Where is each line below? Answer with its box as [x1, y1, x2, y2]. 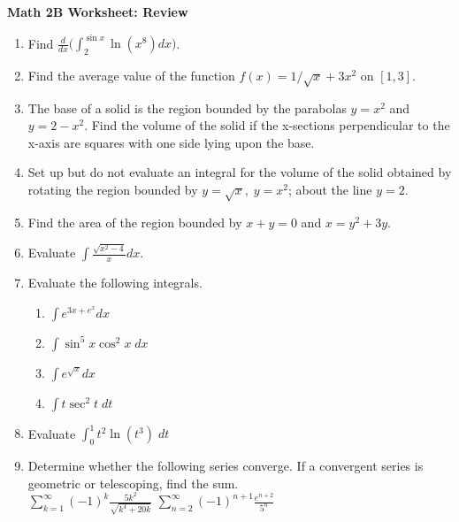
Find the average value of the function [27, 65, 235, 84]
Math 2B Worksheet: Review [7, 3, 188, 20]
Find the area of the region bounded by [27, 212, 242, 231]
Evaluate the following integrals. [27, 273, 203, 292]
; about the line [288, 180, 372, 199]
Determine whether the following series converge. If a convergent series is [27, 456, 424, 474]
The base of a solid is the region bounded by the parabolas [27, 98, 347, 117]
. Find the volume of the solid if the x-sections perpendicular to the [84, 116, 450, 134]
